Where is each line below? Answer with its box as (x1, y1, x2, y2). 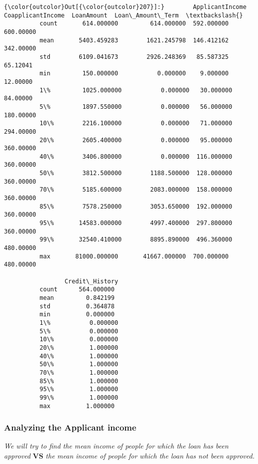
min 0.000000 (39, 311, 115, 318)
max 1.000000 (39, 402, 115, 410)
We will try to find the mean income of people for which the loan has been (4, 441, 229, 451)
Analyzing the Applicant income (4, 421, 136, 434)
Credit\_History (64, 277, 119, 285)
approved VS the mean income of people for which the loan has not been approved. (4, 450, 255, 461)
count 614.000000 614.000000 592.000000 (39, 20, 229, 27)
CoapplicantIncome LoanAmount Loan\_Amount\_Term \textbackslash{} (4, 11, 243, 19)
